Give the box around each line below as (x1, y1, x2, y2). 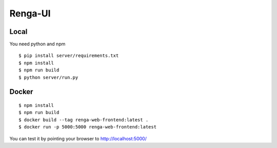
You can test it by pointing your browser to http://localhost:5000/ (9, 135, 147, 141)
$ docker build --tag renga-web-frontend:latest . (18, 117, 149, 123)
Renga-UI (9, 8, 51, 19)
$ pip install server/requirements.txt (18, 53, 119, 59)
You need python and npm (9, 41, 66, 47)
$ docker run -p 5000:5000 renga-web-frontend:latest (18, 124, 156, 130)
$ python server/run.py (18, 75, 78, 80)
